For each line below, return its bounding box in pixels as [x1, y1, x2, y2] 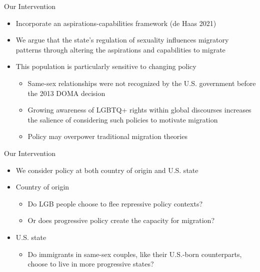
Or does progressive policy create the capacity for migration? [27, 215, 214, 225]
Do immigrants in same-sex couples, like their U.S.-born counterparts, [27, 248, 242, 259]
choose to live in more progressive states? [27, 258, 154, 269]
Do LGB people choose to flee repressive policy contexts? [27, 198, 203, 208]
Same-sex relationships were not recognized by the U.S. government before [27, 77, 256, 88]
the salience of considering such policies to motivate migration [27, 114, 218, 124]
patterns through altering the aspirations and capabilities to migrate [15, 44, 225, 54]
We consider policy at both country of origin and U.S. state [15, 164, 198, 175]
